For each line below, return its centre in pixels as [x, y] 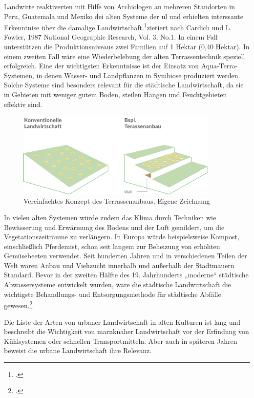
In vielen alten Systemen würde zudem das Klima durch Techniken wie [110, 217]
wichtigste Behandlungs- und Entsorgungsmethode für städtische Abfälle [113, 294]
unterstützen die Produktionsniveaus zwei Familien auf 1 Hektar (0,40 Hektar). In [127, 47]
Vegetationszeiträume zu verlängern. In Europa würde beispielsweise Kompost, [122, 237]
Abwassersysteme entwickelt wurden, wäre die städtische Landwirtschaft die [117, 284]
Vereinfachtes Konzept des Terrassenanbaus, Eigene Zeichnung [117, 201]
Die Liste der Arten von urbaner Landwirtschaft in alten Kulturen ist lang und [122, 322]
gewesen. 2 [18, 304]
